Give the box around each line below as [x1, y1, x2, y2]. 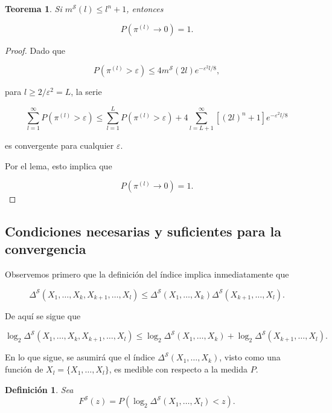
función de [5, 363, 43, 376]
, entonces [126, 2, 164, 15]
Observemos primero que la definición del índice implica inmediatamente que [5, 268, 289, 281]
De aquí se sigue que [5, 309, 81, 322]
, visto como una [219, 351, 281, 363]
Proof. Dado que [5, 44, 66, 56]
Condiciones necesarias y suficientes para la [5, 222, 281, 241]
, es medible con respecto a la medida [109, 363, 248, 376]
